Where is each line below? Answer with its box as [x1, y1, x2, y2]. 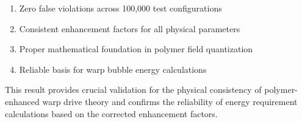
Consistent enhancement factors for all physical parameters [19, 22, 240, 35]
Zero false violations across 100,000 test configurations [19, 2, 222, 14]
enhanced [5, 95, 40, 107]
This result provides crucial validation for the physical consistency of [5, 83, 262, 96]
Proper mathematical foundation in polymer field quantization [19, 42, 253, 55]
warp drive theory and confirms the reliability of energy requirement [42, 95, 298, 107]
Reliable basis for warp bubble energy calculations [19, 63, 207, 75]
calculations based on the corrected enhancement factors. [5, 107, 218, 120]
